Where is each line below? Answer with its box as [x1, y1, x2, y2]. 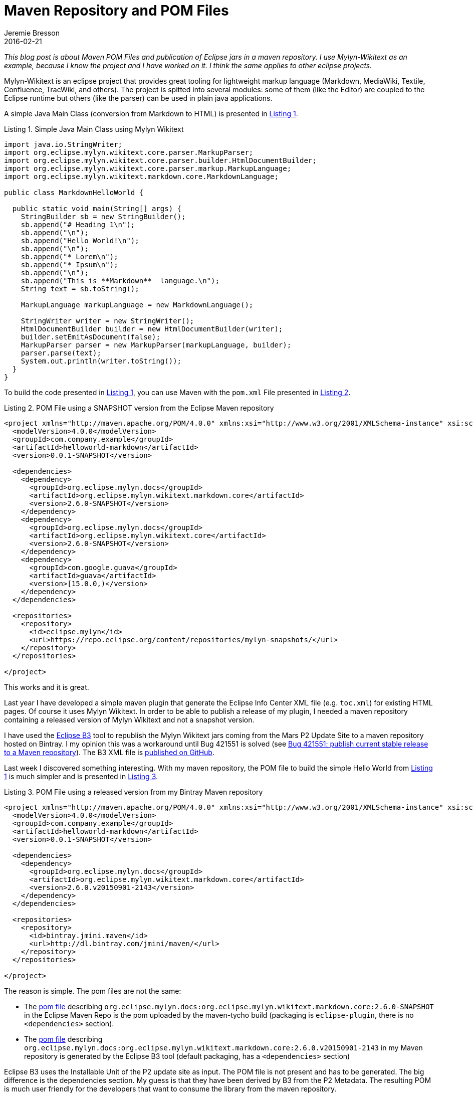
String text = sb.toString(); [21, 284, 139, 293]
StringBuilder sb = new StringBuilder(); [21, 212, 186, 221]
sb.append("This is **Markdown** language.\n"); [21, 276, 219, 285]
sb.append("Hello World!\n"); [21, 236, 139, 245]
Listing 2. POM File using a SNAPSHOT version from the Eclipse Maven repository [4, 403, 274, 412]
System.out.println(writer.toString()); [21, 356, 182, 365]
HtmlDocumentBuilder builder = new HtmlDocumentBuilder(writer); [21, 324, 283, 333]
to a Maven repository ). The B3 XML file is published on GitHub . [4, 748, 214, 757]
